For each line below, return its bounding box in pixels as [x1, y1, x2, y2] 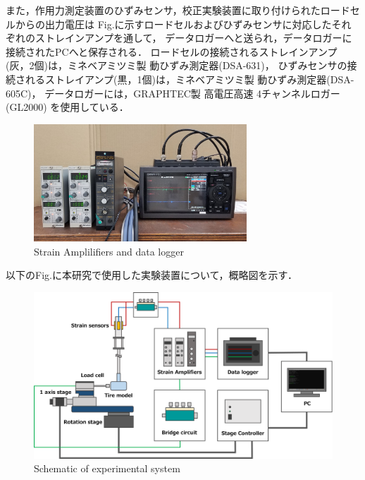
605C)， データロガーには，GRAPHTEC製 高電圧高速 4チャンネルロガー [6, 85, 340, 100]
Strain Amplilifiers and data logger [34, 244, 184, 258]
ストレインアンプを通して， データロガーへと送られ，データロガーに [35, 30, 352, 45]
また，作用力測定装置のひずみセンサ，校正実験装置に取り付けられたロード [6, 3, 350, 17]
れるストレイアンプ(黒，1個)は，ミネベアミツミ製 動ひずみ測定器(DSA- [25, 71, 354, 86]
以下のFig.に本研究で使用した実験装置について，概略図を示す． [6, 268, 297, 282]
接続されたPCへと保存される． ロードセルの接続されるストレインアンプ [6, 44, 338, 59]
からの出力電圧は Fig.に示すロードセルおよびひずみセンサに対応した [15, 16, 332, 31]
